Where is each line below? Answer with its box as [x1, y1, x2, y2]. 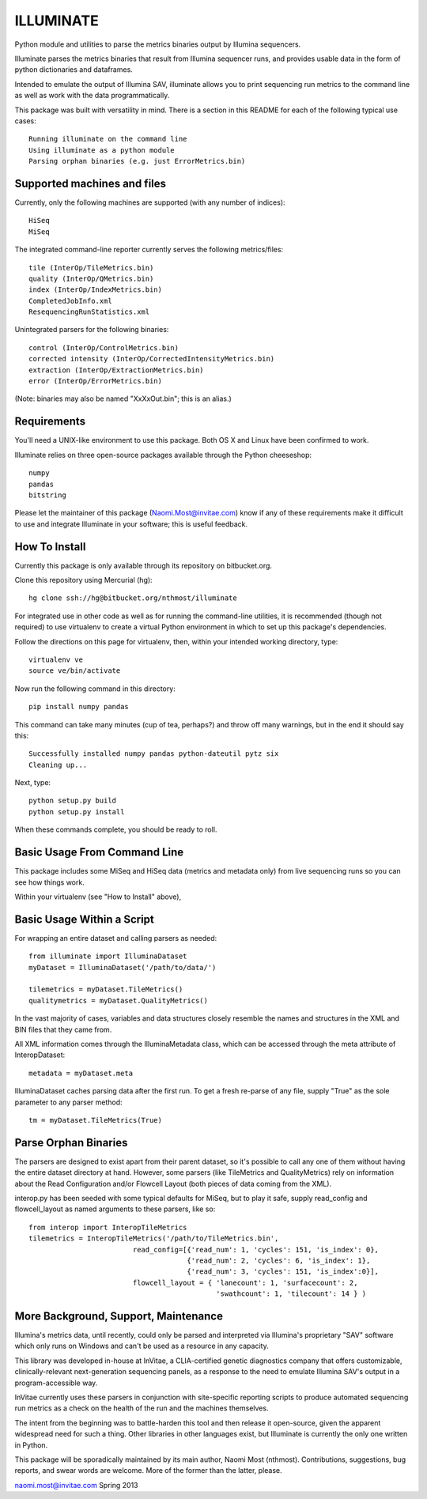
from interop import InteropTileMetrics [28, 1222, 187, 1232]
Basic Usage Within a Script [14, 912, 154, 926]
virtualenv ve [28, 655, 83, 664]
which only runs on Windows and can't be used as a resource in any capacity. [14, 1341, 269, 1351]
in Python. [14, 1440, 48, 1450]
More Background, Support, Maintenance [14, 1309, 223, 1323]
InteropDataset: [14, 1050, 66, 1059]
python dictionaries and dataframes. [14, 65, 134, 74]
